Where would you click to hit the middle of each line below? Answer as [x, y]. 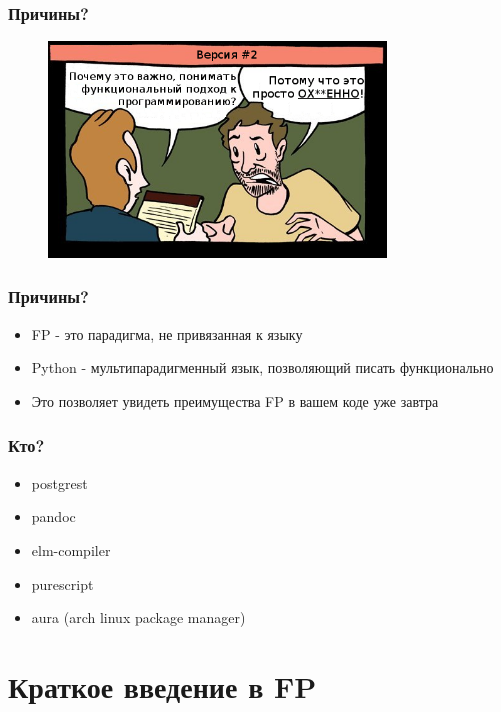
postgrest [59, 482]
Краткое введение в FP [162, 685]
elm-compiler [71, 549]
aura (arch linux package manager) [138, 617]
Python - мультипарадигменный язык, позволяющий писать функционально [262, 367]
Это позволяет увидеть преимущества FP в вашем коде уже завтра [235, 400]
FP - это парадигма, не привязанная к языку [167, 333]
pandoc [53, 516]
